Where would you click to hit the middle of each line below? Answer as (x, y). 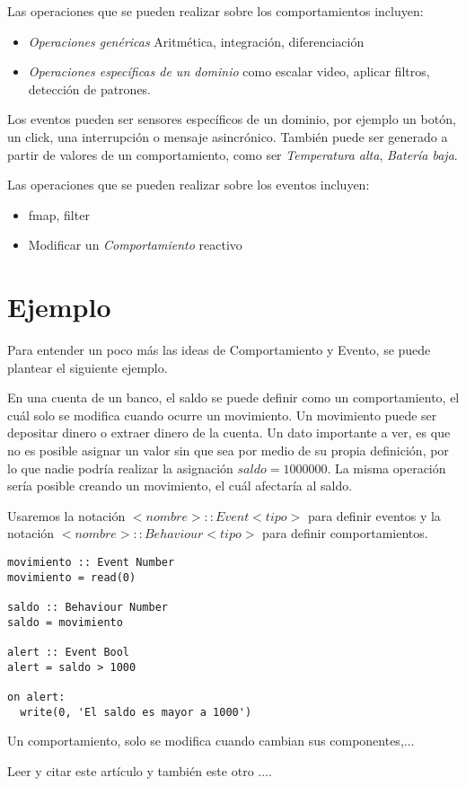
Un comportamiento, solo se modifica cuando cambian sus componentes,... (211, 741)
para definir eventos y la (374, 515)
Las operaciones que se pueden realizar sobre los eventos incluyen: (189, 185)
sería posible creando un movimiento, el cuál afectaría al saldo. (180, 486)
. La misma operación (387, 468)
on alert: (36, 697)
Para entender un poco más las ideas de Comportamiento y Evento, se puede (219, 350)
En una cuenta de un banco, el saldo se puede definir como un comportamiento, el (233, 397)
